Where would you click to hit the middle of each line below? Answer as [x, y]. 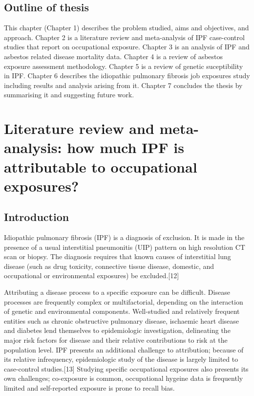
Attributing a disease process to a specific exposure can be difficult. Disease [117, 292]
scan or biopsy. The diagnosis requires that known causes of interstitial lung [117, 256]
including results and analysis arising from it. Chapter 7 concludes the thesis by [123, 85]
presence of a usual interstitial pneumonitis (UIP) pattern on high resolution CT [125, 247]
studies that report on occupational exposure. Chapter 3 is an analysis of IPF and [127, 47]
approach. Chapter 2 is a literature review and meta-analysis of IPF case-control [124, 37]
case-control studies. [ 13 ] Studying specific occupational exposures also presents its [126, 368]
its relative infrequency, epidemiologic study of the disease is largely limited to [121, 359]
